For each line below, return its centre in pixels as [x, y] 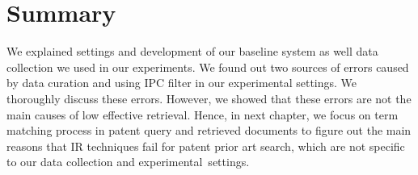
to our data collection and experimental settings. [128, 162]
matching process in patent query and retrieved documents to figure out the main [209, 130]
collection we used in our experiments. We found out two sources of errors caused [208, 67]
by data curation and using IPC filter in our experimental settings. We [182, 83]
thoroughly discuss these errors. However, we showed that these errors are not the [209, 98]
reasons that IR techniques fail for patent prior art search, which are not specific [206, 146]
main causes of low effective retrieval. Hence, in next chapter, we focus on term [203, 114]
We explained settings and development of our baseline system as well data [192, 51]
